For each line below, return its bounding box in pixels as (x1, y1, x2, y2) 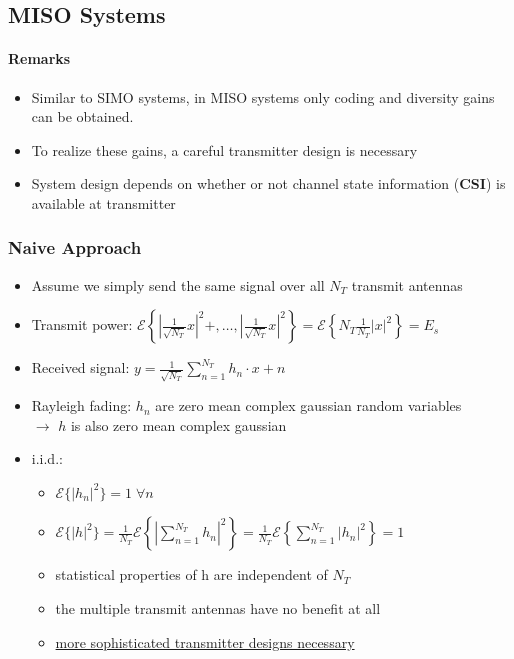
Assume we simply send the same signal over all (31, 274, 325, 295)
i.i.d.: (31, 448, 63, 469)
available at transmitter (31, 192, 176, 213)
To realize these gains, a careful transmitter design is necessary (31, 139, 418, 160)
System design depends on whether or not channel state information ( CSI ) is (31, 173, 506, 194)
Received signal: (31, 357, 130, 378)
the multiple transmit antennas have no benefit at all (55, 598, 381, 619)
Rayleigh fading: (31, 395, 132, 416)
